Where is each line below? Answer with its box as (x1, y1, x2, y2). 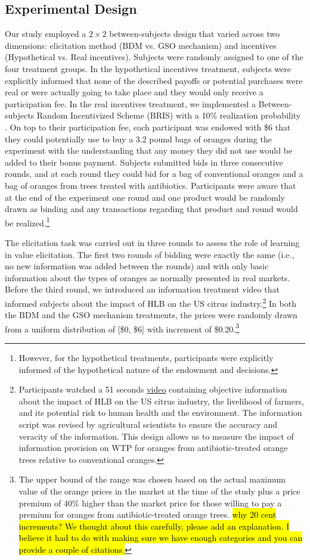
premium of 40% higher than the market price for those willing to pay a (18, 496, 282, 509)
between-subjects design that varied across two (109, 27, 280, 40)
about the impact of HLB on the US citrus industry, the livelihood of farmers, (18, 394, 304, 407)
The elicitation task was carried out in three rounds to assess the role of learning (5, 236, 300, 248)
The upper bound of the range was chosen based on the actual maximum (18, 473, 286, 486)
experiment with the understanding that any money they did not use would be (5, 144, 293, 157)
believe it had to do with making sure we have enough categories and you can (18, 531, 303, 544)
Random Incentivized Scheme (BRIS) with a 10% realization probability (36, 109, 301, 122)
